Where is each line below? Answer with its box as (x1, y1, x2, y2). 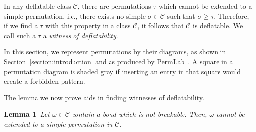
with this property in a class (45, 20, 131, 31)
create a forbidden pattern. (4, 76, 85, 86)
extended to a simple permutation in (4, 118, 113, 129)
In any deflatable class (4, 1, 71, 11)
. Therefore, (214, 10, 249, 21)
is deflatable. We (192, 20, 243, 31)
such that (167, 10, 195, 21)
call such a (4, 30, 36, 40)
